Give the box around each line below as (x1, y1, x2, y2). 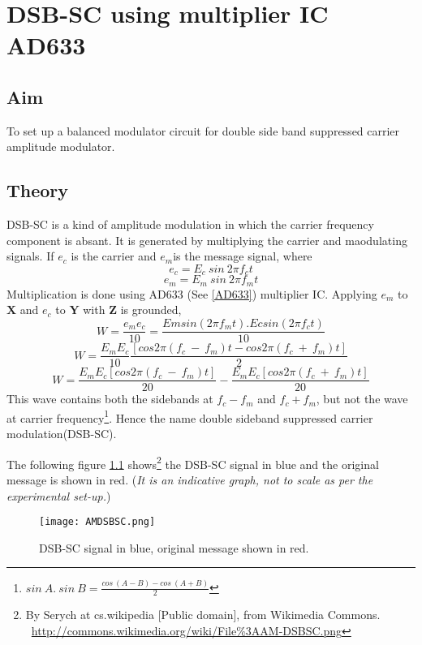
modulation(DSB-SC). (6, 425, 117, 442)
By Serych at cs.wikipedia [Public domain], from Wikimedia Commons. (25, 606, 381, 623)
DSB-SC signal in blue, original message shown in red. (39, 539, 309, 556)
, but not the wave (316, 390, 408, 407)
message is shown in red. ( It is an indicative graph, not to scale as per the (6, 471, 373, 488)
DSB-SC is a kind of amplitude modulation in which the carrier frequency (6, 216, 374, 233)
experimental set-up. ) (6, 487, 111, 504)
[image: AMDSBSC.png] (39, 516, 156, 528)
